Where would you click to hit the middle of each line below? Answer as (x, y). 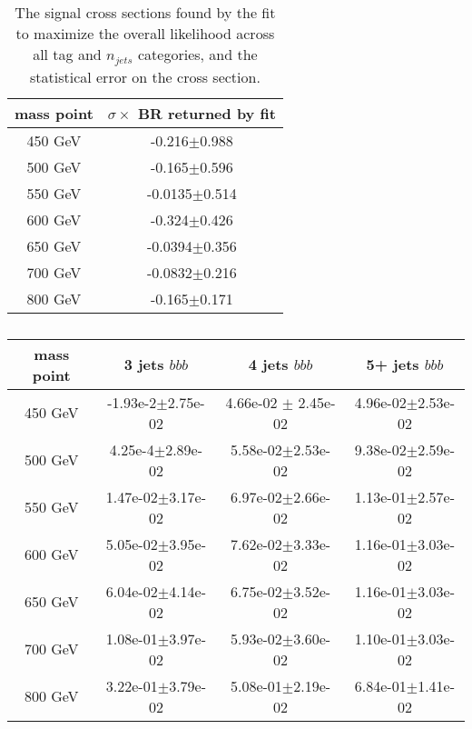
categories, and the (197, 54)
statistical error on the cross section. (145, 76)
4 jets (268, 364)
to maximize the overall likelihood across (145, 33)
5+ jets (393, 364)
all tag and (67, 54)
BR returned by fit (206, 113)
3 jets (144, 364)
